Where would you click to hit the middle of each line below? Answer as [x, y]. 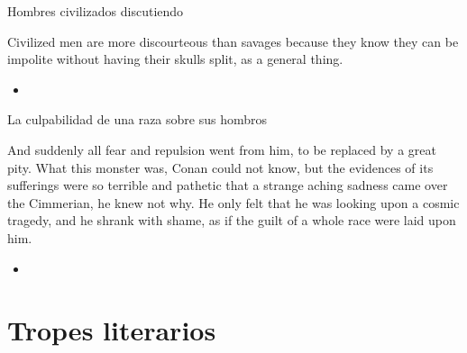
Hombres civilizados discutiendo [96, 11]
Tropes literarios [112, 330]
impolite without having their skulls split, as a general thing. [175, 59]
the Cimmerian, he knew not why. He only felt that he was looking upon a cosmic [233, 202]
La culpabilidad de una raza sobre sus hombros [137, 119]
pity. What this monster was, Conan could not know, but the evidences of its [220, 167]
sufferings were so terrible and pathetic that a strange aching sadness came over [228, 185]
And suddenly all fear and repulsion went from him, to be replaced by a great [222, 149]
